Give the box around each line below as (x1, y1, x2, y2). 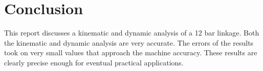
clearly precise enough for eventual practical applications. (4, 57, 184, 67)
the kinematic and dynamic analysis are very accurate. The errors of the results (4, 37, 254, 48)
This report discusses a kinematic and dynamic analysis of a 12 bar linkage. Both (4, 27, 259, 38)
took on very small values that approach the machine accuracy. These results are (4, 47, 257, 58)
